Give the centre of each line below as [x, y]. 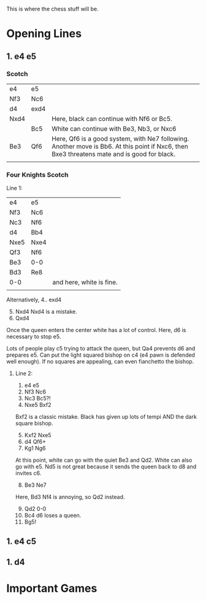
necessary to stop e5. [34, 336]
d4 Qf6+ [35, 442]
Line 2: [24, 373]
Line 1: [14, 188]
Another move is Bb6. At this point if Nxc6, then [120, 146]
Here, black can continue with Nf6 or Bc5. [112, 118]
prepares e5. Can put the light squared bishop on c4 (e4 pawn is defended [101, 355]
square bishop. [34, 424]
